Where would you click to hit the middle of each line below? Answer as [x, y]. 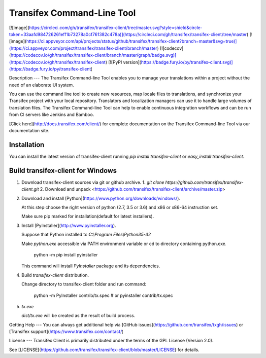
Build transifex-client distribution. [55, 275]
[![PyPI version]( [125, 62]
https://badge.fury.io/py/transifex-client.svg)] [187, 62]
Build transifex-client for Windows [63, 170]
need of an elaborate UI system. [42, 85]
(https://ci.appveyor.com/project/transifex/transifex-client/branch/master [83, 48]
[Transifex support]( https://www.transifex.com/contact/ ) [66, 332]
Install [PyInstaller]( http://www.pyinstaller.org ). [69, 225]
